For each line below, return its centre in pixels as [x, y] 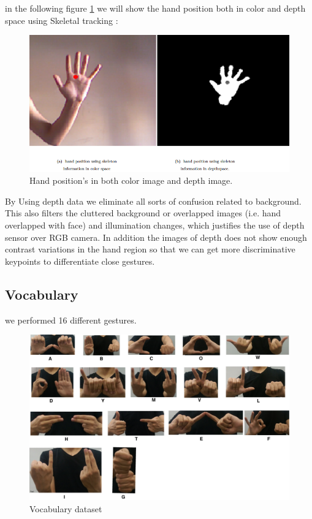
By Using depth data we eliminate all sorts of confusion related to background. [153, 201]
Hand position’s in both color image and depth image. [131, 180]
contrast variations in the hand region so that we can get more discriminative [150, 249]
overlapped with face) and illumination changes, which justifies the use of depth [155, 225]
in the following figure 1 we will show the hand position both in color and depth [155, 8]
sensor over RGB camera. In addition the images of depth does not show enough [156, 237]
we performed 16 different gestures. [71, 320]
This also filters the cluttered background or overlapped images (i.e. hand [143, 213]
